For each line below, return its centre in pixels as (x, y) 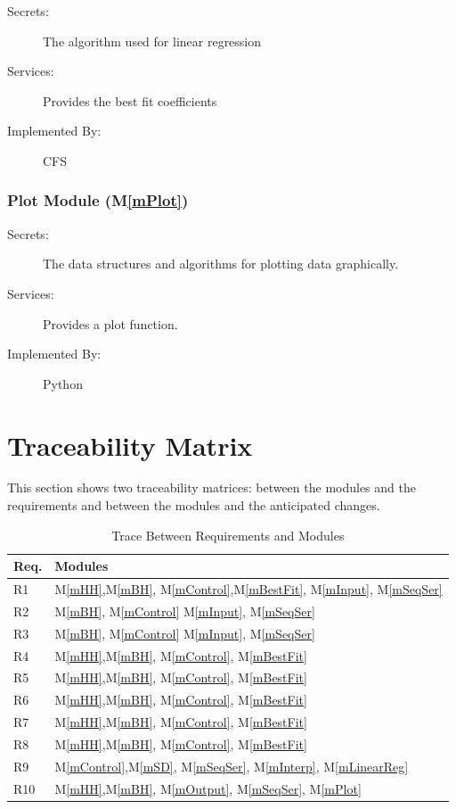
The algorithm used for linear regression (152, 41)
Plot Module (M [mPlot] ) (98, 200)
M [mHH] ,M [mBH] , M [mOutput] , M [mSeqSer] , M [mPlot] (208, 788)
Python (63, 383)
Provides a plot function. (110, 323)
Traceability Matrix (130, 445)
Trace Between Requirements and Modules (228, 535)
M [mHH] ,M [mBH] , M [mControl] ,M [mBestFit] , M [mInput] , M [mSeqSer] (248, 589)
